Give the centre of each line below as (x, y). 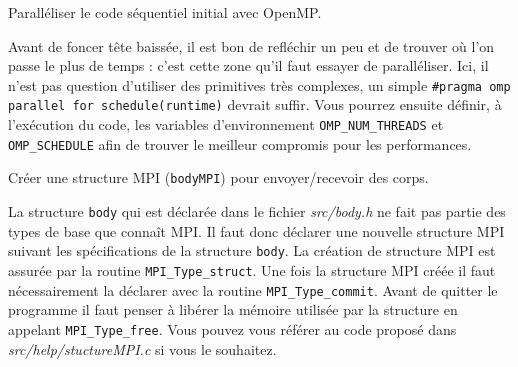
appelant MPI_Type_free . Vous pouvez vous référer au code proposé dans (232, 328)
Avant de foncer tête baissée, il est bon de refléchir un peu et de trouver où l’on (251, 45)
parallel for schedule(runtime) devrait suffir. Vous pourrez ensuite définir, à (255, 104)
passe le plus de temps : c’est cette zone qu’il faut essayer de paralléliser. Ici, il (248, 65)
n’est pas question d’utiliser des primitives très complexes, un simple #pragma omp (259, 84)
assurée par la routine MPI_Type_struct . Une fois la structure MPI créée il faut (252, 269)
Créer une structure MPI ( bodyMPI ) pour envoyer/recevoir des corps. (218, 177)
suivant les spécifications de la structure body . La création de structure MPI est (252, 250)
